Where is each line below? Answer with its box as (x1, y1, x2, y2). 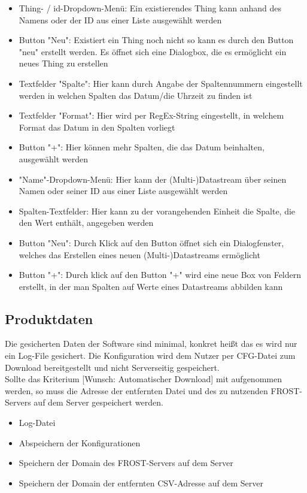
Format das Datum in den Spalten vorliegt (19, 120, 175, 133)
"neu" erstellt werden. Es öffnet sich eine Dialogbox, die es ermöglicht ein (19, 45, 287, 58)
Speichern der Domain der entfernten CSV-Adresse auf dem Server (19, 476, 263, 489)
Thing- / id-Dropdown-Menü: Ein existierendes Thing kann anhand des (19, 2, 282, 14)
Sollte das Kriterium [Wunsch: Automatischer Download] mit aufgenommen (5, 373, 282, 385)
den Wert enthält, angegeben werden (19, 216, 154, 229)
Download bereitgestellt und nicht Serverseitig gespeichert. (5, 361, 220, 373)
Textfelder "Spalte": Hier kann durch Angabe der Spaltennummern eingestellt (19, 77, 303, 89)
